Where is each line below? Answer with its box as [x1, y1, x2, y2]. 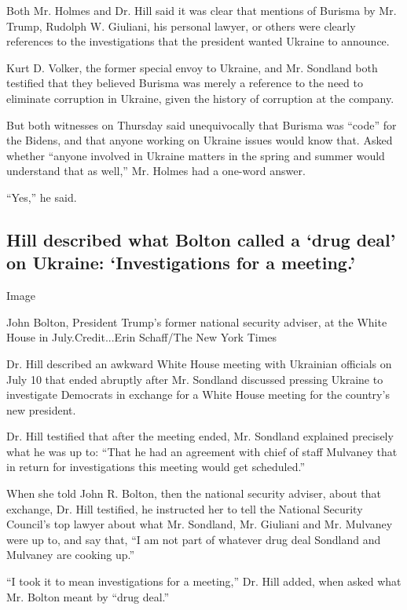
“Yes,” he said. [6, 188, 77, 205]
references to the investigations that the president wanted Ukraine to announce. [6, 33, 390, 49]
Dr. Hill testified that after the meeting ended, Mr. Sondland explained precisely [6, 428, 394, 444]
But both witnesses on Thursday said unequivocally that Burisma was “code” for [6, 116, 397, 133]
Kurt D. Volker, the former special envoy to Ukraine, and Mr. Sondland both [6, 59, 378, 75]
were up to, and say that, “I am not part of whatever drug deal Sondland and [6, 531, 381, 547]
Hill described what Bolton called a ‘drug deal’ [6, 227, 396, 251]
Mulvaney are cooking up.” [6, 546, 135, 563]
